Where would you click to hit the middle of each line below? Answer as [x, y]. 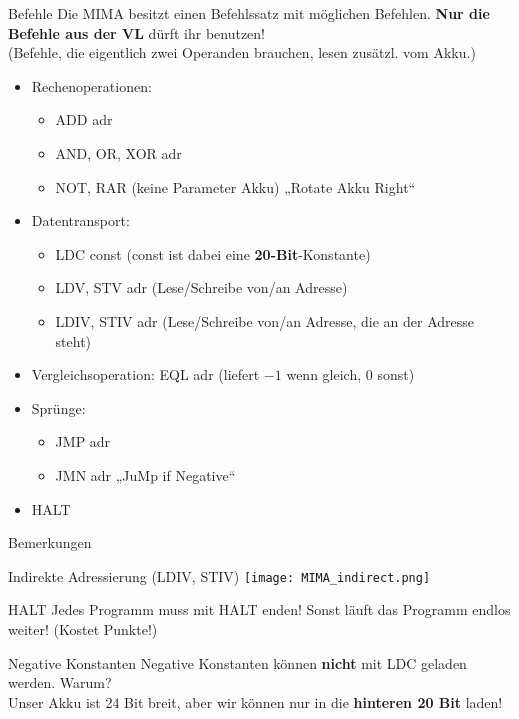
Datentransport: [80, 220]
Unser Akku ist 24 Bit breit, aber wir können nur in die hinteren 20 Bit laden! [255, 701]
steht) [73, 340]
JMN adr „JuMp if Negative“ [145, 474]
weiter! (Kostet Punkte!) [83, 628]
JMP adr [83, 441]
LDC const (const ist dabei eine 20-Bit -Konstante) [213, 253]
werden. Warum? [60, 682]
